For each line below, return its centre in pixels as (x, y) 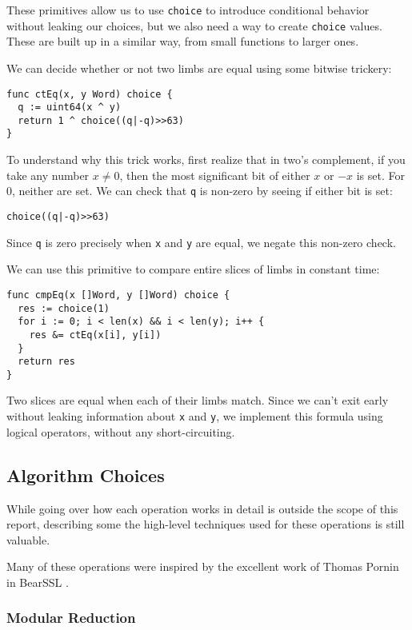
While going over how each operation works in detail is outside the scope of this (202, 508)
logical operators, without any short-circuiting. (121, 431)
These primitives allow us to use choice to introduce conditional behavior (188, 10)
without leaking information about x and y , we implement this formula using (195, 416)
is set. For (380, 175)
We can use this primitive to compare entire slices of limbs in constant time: (193, 269)
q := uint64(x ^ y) (70, 108)
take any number (48, 175)
